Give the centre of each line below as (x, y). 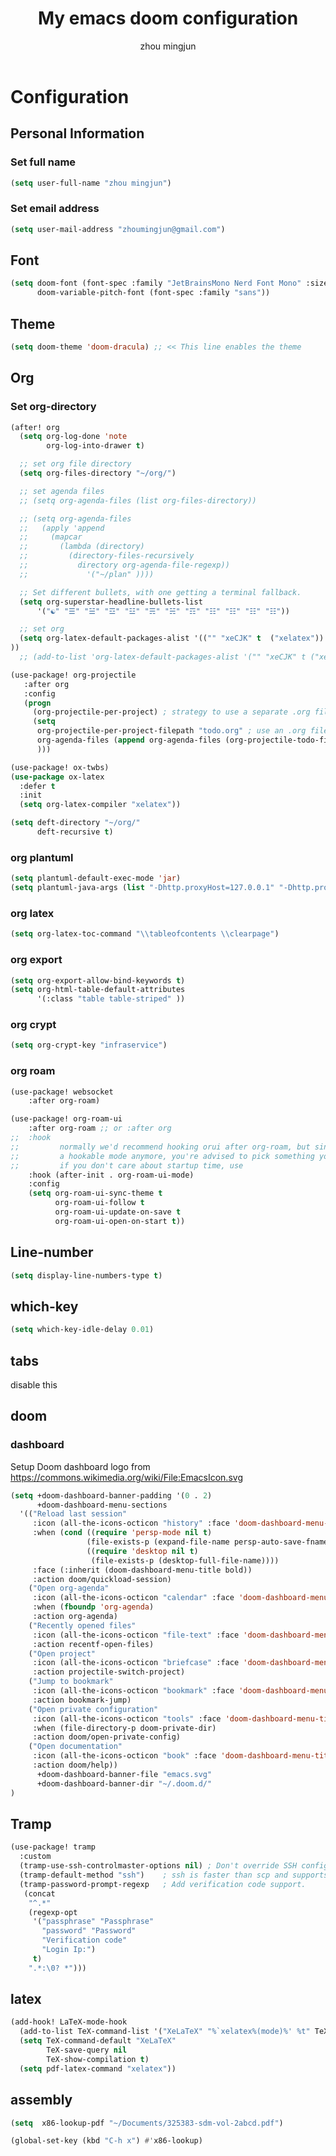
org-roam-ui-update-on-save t (118, 1212)
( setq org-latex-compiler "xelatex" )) (100, 805)
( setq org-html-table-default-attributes (98, 990)
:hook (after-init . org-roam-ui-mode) (111, 1175)
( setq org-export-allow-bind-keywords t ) (98, 980)
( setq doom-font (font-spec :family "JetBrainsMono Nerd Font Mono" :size (169, 283)
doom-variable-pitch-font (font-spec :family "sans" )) (153, 293)
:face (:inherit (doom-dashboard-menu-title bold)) (142, 1570)
